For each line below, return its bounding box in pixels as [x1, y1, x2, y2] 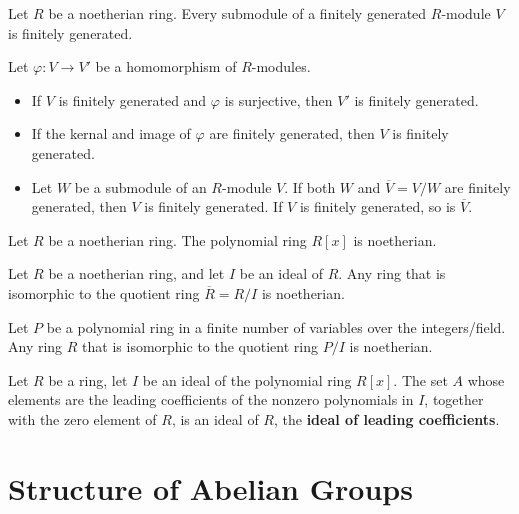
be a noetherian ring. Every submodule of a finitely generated [48, 3, 427, 23]
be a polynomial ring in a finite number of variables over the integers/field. [46, 316, 506, 337]
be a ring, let [48, 369, 128, 390]
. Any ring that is [338, 263, 446, 284]
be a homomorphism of [95, 56, 237, 77]
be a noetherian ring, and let [48, 263, 225, 284]
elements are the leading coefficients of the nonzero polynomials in [8, 389, 414, 410]
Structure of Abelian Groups [8, 467, 413, 508]
